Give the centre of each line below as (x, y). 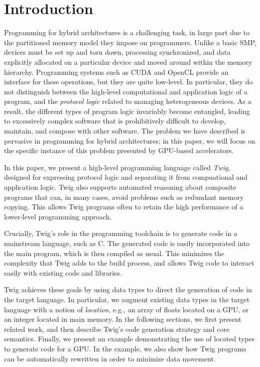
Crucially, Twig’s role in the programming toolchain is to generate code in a (121, 233)
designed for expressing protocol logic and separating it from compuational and (126, 177)
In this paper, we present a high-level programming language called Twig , (117, 167)
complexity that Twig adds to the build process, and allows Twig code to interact (129, 263)
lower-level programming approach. (58, 216)
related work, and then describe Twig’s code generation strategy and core (117, 329)
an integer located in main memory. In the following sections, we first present (123, 319)
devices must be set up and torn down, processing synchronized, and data (117, 52)
